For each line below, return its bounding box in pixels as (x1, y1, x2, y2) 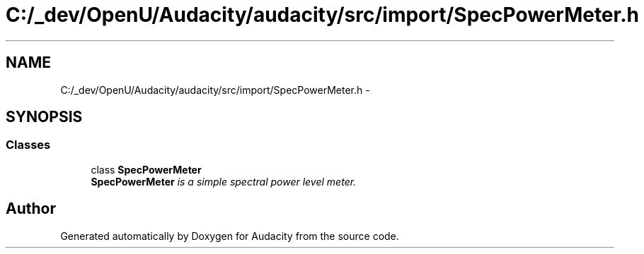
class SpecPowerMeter (91, 163, 202, 176)
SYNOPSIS (6, 108, 83, 126)
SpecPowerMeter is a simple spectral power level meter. (91, 175, 357, 188)
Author (6, 200, 56, 218)
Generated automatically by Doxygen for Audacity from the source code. (60, 229, 399, 242)
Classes (6, 138, 51, 152)
